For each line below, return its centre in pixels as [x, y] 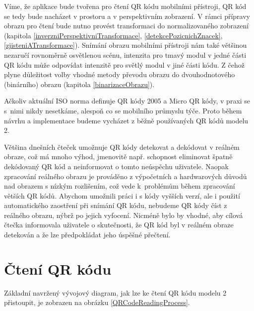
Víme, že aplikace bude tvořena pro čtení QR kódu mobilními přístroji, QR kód [125, 6]
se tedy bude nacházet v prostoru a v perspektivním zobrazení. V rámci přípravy [127, 16]
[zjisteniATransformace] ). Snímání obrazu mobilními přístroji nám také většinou [126, 45]
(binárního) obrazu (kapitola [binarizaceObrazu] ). [79, 84]
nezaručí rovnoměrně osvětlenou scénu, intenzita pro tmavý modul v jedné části [125, 54]
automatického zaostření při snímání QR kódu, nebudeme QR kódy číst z [116, 205]
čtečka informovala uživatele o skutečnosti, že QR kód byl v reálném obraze [119, 225]
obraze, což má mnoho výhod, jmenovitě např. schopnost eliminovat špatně [118, 156]
